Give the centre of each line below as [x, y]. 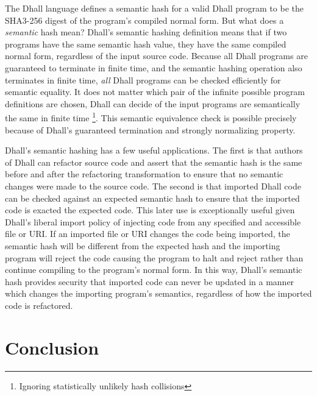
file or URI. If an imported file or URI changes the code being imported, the [148, 234]
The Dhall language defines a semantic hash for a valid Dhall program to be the [154, 8]
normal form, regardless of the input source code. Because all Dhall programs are [156, 56]
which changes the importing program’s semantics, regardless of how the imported [158, 293]
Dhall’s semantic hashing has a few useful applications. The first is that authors [154, 150]
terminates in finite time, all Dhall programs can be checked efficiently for [143, 80]
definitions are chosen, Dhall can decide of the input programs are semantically [153, 103]
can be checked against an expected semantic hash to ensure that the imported [152, 198]
